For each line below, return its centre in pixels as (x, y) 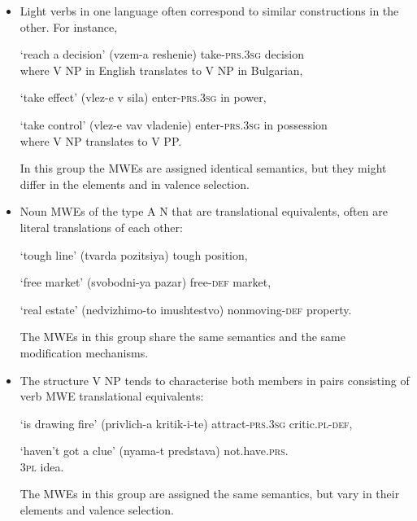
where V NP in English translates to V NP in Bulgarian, (161, 70)
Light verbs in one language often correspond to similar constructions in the (209, 11)
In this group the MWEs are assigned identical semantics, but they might (203, 168)
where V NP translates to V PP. (101, 140)
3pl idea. (42, 466)
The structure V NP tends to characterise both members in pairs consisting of (215, 380)
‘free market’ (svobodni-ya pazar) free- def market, (146, 282)
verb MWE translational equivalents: (112, 396)
